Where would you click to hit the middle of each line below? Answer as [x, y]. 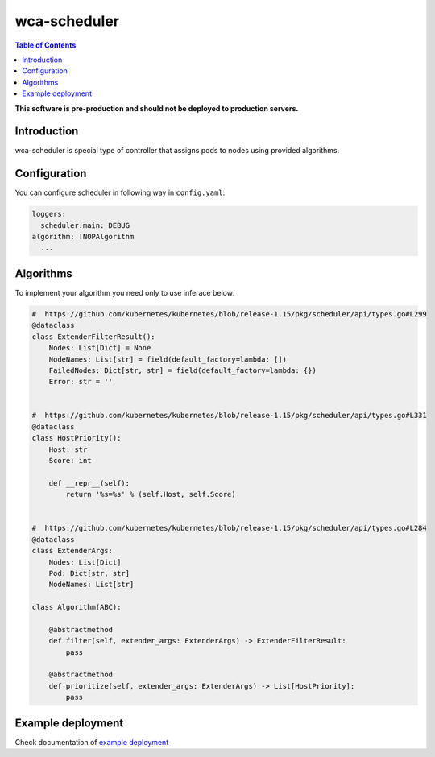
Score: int [70, 461]
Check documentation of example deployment [92, 742]
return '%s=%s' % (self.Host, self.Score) [151, 494]
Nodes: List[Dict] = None [100, 348]
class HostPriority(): [77, 438]
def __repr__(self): [89, 483]
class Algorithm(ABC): [77, 607]
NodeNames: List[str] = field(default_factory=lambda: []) [168, 359]
